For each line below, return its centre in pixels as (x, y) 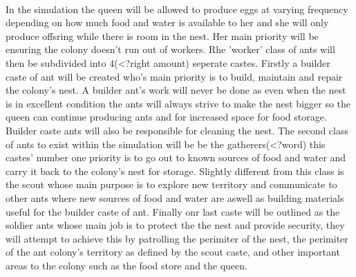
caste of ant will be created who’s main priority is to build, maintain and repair (174, 76)
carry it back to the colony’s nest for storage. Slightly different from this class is (175, 171)
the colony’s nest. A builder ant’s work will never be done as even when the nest (176, 90)
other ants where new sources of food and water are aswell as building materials (175, 197)
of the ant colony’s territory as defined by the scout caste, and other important (173, 252)
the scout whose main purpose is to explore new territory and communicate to (171, 184)
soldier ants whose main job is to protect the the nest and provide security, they (175, 225)
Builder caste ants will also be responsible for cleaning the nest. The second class (177, 130)
